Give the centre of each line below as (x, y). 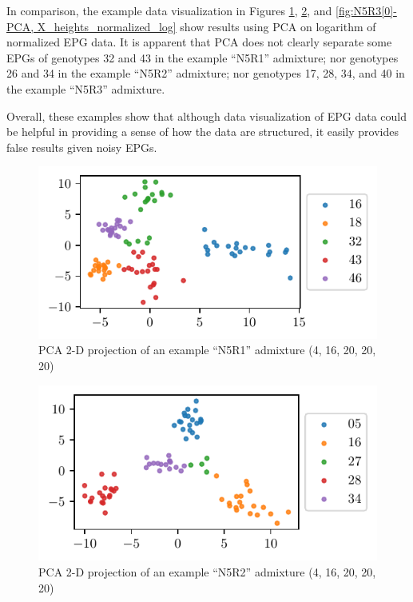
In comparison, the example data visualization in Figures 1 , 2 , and (169, 10)
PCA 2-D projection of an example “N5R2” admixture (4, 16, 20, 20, (207, 571)
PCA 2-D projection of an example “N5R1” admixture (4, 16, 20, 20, (207, 350)
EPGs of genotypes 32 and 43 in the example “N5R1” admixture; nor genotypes (203, 57)
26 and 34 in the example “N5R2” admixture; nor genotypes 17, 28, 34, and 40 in (206, 73)
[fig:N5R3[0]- (366, 10)
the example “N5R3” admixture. (86, 88)
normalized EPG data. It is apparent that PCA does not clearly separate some (199, 42)
